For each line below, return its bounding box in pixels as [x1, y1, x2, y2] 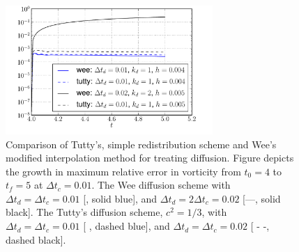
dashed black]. [6, 232, 66, 246]
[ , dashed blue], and [83, 219, 170, 233]
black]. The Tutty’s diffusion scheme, [6, 205, 163, 219]
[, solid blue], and [83, 191, 158, 205]
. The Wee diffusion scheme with [91, 178, 231, 192]
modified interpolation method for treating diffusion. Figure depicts [6, 150, 294, 165]
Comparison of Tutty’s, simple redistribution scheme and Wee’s [6, 136, 277, 151]
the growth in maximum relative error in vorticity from [6, 164, 241, 178]
